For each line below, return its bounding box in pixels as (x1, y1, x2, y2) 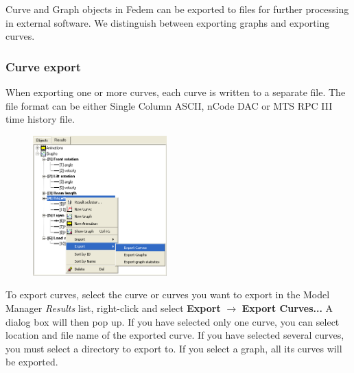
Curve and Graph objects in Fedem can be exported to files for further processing (5, 2, 349, 16)
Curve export (5, 58, 82, 75)
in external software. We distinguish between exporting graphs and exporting (5, 15, 330, 29)
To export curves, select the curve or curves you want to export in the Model (5, 287, 330, 302)
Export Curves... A (241, 301, 333, 315)
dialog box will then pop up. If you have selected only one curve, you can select (5, 314, 340, 328)
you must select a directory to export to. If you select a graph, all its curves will (5, 341, 342, 355)
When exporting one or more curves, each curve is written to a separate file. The (5, 85, 346, 99)
